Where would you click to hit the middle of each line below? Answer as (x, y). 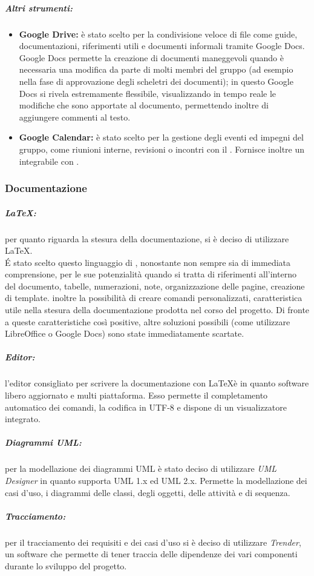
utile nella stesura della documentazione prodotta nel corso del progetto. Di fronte (157, 310)
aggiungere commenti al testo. (75, 117)
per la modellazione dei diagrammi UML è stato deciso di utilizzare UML (141, 468)
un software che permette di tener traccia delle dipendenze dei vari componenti (151, 554)
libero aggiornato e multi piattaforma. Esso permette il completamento (136, 395)
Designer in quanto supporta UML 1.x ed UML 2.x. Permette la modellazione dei (156, 480)
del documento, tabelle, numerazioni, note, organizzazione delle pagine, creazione (155, 286)
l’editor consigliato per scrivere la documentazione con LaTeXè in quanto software (157, 383)
